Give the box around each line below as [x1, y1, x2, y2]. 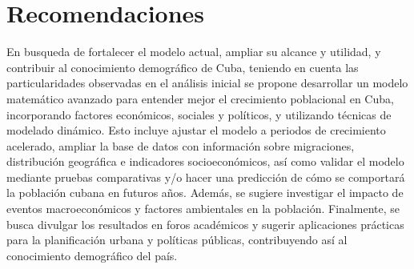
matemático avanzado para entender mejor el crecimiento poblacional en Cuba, [6, 90, 394, 106]
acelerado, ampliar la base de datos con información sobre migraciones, [6, 137, 355, 154]
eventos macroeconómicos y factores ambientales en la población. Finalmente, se [6, 200, 400, 217]
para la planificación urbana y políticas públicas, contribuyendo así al [6, 231, 348, 248]
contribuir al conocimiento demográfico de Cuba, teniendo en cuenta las [6, 58, 359, 75]
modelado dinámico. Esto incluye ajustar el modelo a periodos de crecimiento [6, 122, 386, 139]
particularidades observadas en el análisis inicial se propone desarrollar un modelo [6, 74, 408, 91]
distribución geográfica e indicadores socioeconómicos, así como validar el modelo [6, 153, 404, 170]
